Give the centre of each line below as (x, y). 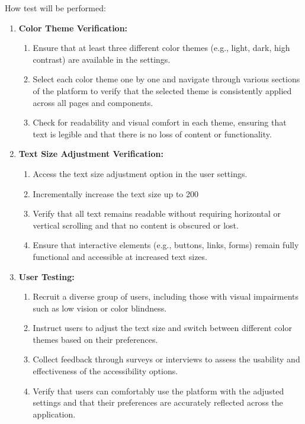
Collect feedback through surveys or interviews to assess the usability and (166, 359)
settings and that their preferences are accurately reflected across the (158, 402)
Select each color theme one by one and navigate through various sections (166, 79)
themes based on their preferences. (95, 339)
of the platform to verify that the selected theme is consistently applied (162, 90)
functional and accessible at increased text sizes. (120, 256)
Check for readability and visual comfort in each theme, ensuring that (160, 122)
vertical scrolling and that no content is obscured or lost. (136, 225)
